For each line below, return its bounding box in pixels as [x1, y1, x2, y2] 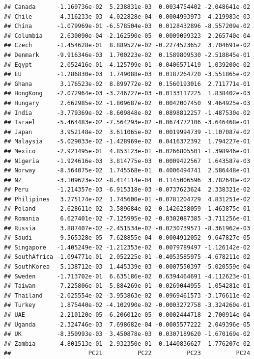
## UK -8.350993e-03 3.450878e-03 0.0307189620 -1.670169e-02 [4, 331, 251, 338]
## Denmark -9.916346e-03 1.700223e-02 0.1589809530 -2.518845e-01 [4, 51, 251, 58]
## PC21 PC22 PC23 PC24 [4, 350, 251, 357]
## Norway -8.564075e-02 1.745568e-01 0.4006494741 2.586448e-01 [4, 167, 251, 174]
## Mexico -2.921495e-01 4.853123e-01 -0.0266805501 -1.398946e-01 [4, 147, 251, 155]
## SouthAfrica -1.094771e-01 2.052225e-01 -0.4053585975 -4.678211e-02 [4, 253, 251, 261]
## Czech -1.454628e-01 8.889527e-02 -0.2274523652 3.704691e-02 [4, 42, 251, 49]
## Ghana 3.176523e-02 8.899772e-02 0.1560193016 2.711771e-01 [4, 80, 251, 87]
